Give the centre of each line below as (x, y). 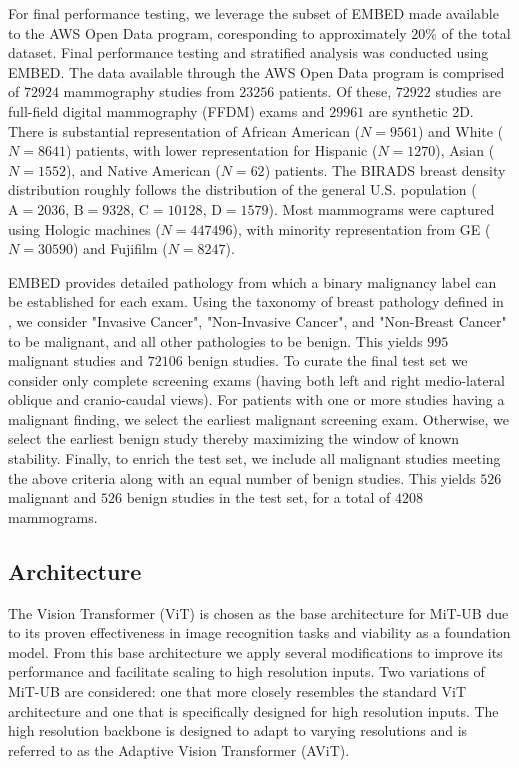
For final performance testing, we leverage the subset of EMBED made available (253, 13)
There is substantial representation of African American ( (184, 130)
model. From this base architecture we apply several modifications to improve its (255, 651)
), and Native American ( (143, 169)
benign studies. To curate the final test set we (327, 360)
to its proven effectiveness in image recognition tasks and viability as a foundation (259, 632)
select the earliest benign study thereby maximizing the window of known (234, 438)
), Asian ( (465, 150)
